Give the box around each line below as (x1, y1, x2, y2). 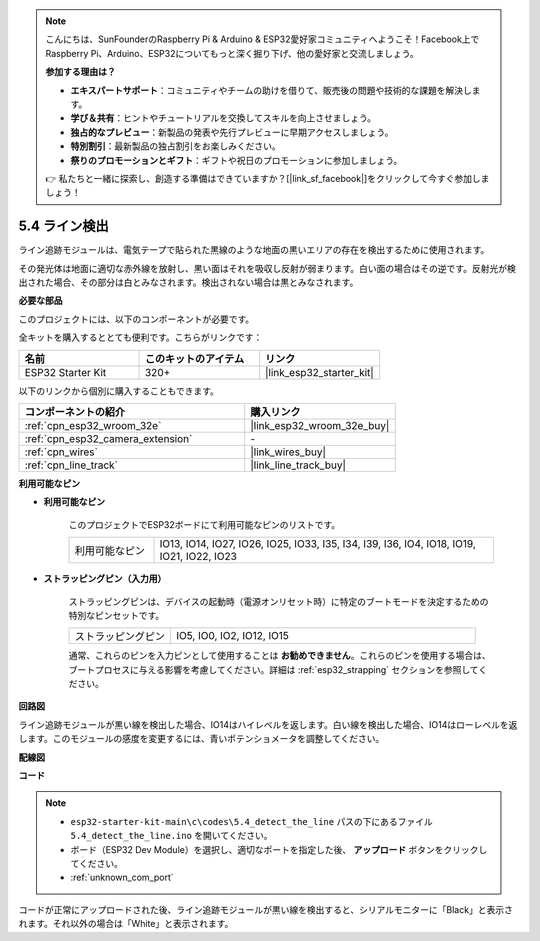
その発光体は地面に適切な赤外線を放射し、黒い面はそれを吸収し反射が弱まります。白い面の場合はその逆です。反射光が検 (18, 262, 517, 274)
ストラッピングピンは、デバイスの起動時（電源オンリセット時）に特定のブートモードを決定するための (68, 595, 489, 607)
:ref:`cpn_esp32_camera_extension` (24, 431, 193, 445)
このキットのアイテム (144, 351, 245, 365)
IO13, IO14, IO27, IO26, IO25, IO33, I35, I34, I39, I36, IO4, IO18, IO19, (159, 537, 477, 551)
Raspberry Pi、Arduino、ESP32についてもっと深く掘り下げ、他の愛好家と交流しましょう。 (45, 47, 419, 59)
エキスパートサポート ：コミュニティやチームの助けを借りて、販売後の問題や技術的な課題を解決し (70, 84, 472, 96)
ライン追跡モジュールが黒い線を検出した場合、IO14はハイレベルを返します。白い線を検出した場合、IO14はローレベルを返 (18, 718, 518, 730)
